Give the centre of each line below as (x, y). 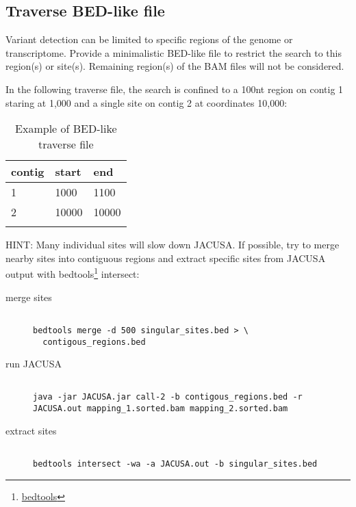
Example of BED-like (66, 129)
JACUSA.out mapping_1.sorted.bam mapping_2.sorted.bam (161, 409)
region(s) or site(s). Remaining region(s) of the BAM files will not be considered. (175, 66)
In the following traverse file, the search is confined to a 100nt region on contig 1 (175, 89)
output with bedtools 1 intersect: (73, 273)
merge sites (29, 297)
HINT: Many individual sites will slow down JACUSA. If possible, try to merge (173, 245)
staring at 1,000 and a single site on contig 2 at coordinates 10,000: (147, 102)
